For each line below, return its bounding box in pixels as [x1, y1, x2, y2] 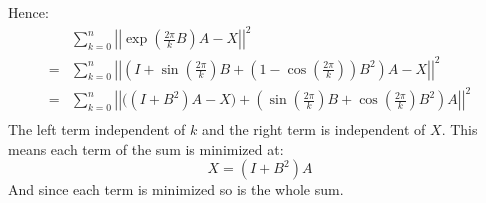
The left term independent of [8, 119, 186, 140]
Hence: [8, 2, 49, 22]
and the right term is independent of [202, 119, 426, 140]
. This [441, 119, 478, 140]
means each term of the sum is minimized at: [8, 138, 284, 159]
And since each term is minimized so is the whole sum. [8, 179, 344, 200]
